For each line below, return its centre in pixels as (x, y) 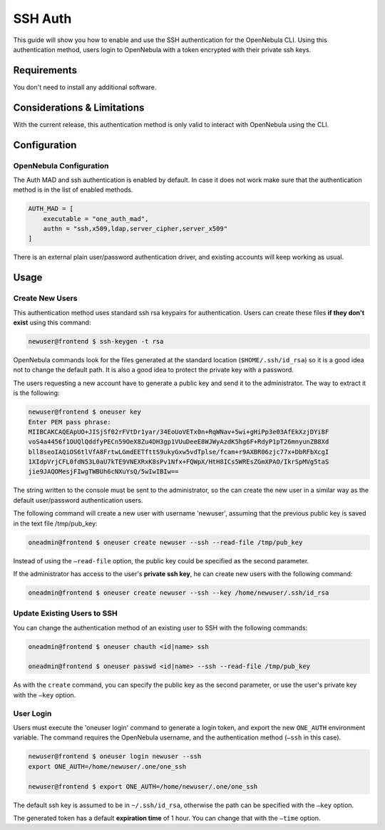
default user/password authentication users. (78, 500)
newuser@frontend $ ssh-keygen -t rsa (96, 341)
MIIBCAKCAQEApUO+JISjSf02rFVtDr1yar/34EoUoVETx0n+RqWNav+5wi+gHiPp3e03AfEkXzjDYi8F (179, 432)
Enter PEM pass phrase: (70, 422)
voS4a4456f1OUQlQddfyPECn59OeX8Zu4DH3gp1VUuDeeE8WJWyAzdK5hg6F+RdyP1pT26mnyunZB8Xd (179, 442)
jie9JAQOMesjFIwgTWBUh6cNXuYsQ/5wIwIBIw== (103, 472)
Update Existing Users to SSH (65, 613)
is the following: (36, 393)
